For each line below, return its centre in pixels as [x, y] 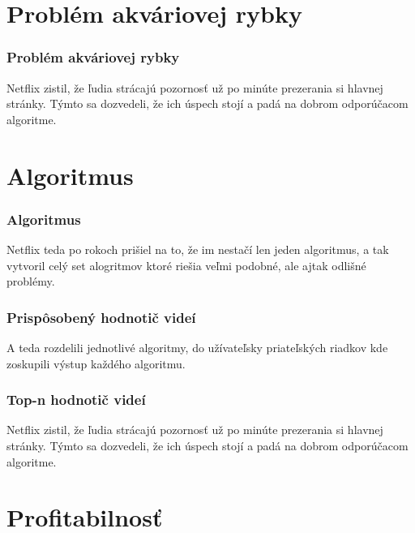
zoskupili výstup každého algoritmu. [96, 363]
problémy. [31, 281]
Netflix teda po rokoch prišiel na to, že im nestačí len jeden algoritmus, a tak [198, 249]
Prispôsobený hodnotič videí [101, 317]
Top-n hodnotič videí [76, 400]
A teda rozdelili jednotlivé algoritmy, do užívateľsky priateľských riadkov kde [197, 347]
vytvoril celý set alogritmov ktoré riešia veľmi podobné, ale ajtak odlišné [186, 265]
